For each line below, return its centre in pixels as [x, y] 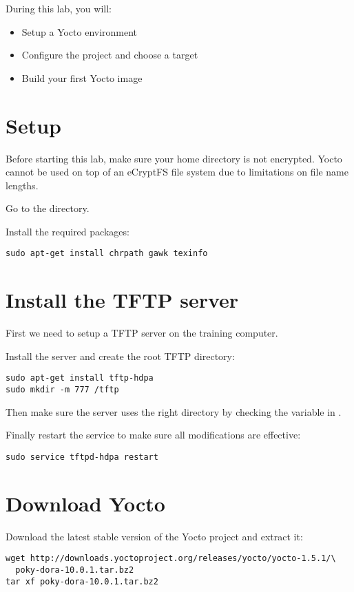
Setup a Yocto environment [80, 31]
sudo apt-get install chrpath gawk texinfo [107, 254]
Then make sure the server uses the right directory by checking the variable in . [174, 411]
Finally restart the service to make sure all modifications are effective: [153, 435]
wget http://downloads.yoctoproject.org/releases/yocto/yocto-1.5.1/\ [171, 559]
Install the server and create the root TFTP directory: [120, 356]
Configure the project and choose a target [110, 55]
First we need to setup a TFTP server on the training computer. [142, 333]
